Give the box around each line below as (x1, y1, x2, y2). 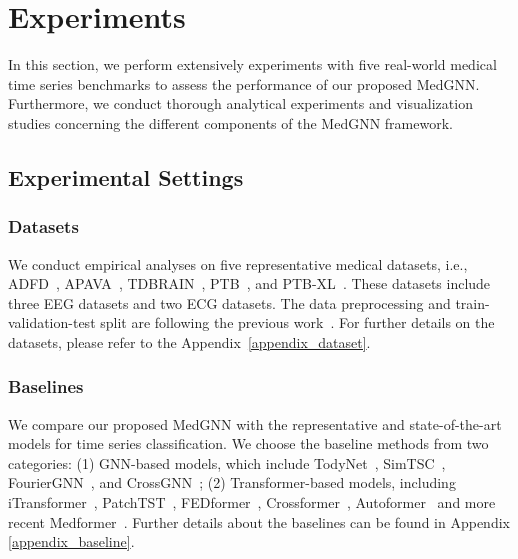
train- (455, 292, 490, 313)
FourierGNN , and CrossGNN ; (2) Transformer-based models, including (8, 472, 456, 493)
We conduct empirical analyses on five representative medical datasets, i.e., (8, 253, 468, 274)
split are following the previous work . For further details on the (100, 312, 495, 333)
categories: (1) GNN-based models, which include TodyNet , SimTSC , (8, 452, 446, 473)
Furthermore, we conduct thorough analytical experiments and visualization (8, 93, 473, 114)
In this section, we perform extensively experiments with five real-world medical (8, 54, 497, 75)
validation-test (8, 312, 96, 333)
